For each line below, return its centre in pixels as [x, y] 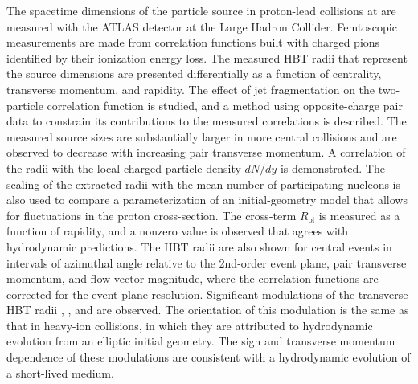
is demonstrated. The [332, 167]
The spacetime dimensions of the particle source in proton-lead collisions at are [201, 10]
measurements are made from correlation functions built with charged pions [193, 42]
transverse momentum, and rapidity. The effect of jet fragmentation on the [191, 89]
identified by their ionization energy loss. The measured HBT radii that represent [207, 57]
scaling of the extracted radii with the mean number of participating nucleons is [204, 184]
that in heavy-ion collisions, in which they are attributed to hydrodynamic [190, 325]
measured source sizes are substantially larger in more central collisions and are [202, 136]
